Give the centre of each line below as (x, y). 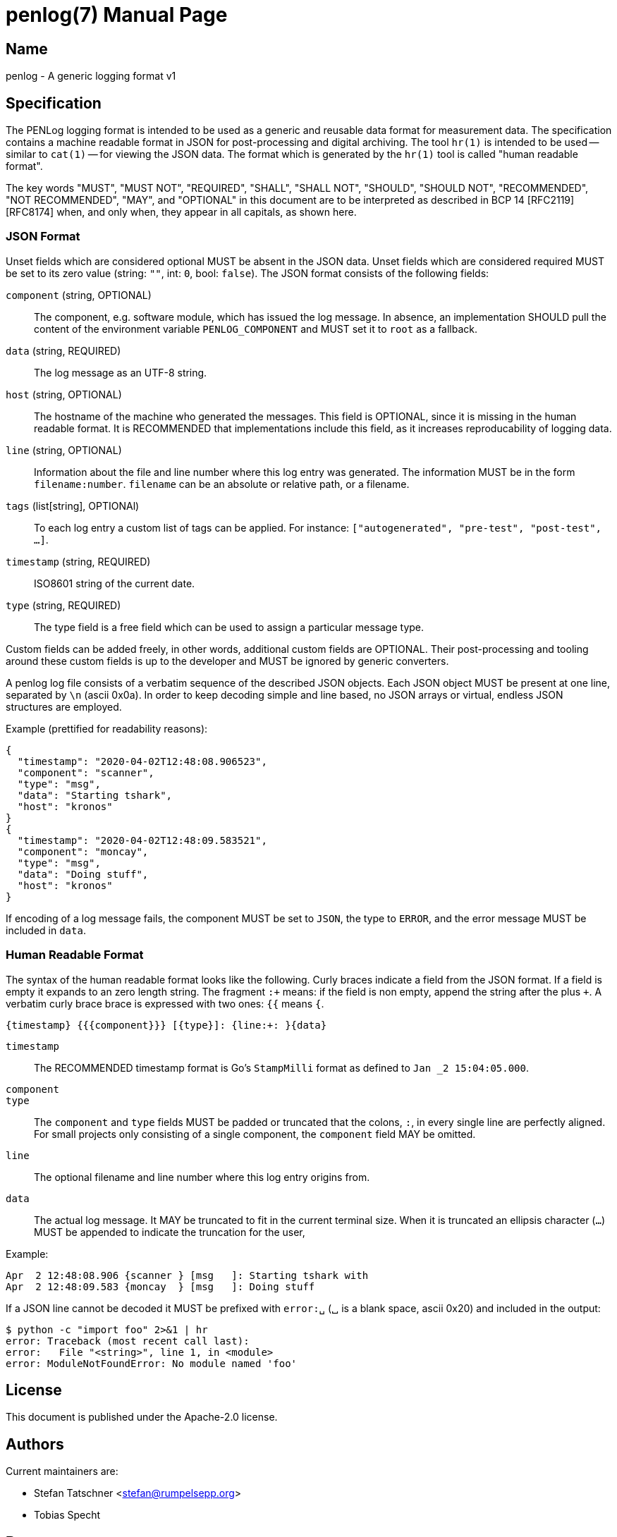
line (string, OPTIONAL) (64, 450)
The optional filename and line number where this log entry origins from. (202, 1177)
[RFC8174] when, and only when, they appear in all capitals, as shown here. (181, 212)
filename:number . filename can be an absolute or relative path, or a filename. (222, 484)
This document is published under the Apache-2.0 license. (142, 1417)
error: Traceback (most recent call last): (128, 1341)
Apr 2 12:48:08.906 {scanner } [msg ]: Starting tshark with (187, 1275)
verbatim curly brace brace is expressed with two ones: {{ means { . (165, 1003)
